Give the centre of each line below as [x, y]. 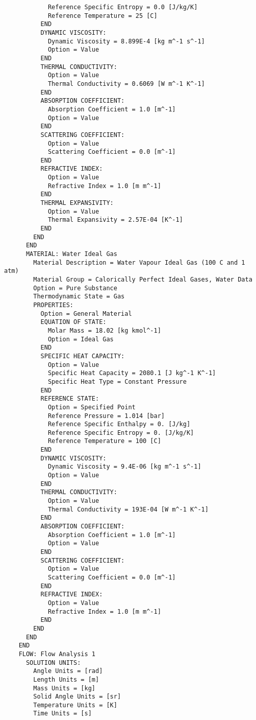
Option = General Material [86, 313]
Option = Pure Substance [75, 288]
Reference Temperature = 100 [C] [104, 441]
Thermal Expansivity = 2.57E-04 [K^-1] [115, 220]
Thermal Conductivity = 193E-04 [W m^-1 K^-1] [128, 509]
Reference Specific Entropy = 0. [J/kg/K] [121, 433]
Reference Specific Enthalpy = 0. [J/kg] [119, 424]
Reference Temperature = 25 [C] [103, 16]
